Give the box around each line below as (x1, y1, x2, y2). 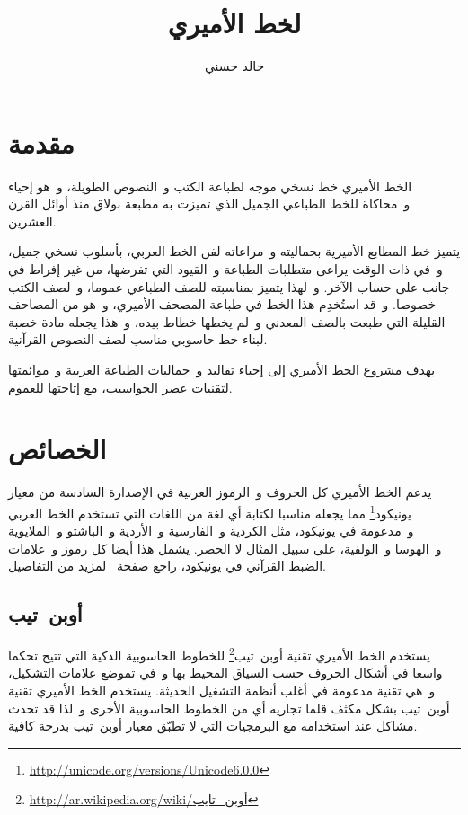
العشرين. (8, 211, 57, 230)
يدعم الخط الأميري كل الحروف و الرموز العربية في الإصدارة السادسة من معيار (8, 483, 432, 501)
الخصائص (8, 430, 107, 467)
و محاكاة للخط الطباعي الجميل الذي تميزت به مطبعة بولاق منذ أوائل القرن (8, 194, 411, 213)
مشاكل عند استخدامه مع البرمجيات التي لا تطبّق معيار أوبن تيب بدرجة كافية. (8, 716, 418, 735)
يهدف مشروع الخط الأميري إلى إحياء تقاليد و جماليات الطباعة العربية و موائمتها (8, 360, 436, 378)
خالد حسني (204, 57, 265, 75)
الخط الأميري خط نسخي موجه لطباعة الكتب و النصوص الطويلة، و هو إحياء (8, 176, 412, 195)
